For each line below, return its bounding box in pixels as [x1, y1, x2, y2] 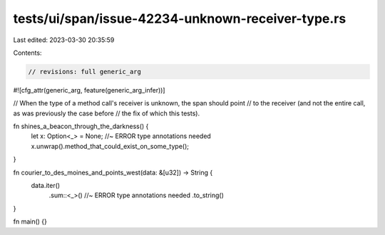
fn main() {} [13, 217, 48, 226]
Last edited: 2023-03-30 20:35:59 [13, 36, 115, 44]
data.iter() [31, 182, 61, 190]
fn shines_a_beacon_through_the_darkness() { [13, 122, 149, 131]
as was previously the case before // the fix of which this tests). [13, 109, 200, 117]
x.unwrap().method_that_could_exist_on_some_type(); [31, 142, 189, 150]
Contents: [13, 48, 42, 57]
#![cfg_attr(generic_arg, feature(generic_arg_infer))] [13, 85, 165, 94]
